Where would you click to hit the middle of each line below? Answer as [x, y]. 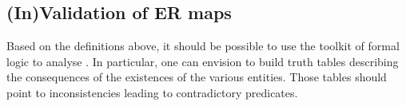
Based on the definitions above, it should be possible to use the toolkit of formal [203, 46]
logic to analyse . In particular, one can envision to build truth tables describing [203, 61]
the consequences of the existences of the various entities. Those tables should [197, 77]
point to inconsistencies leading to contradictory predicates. [152, 92]
